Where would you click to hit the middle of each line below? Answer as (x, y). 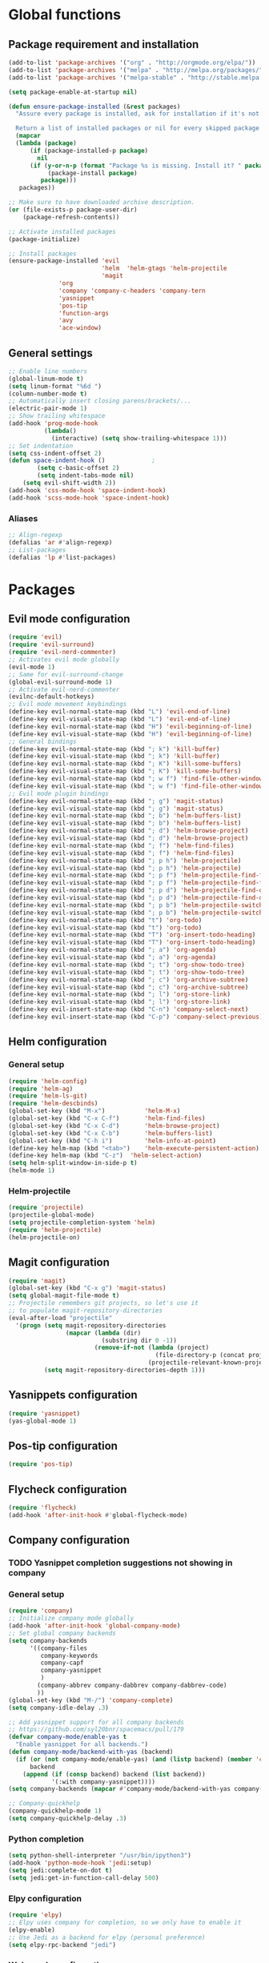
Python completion (46, 1839)
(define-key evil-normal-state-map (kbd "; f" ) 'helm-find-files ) (121, 845)
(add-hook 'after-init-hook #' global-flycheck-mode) (98, 1515)
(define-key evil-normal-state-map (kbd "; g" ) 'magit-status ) (116, 801)
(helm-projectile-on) (44, 1237)
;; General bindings (43, 741)
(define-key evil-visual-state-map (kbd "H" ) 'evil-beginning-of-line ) (130, 734)
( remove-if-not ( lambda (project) (152, 1348)
